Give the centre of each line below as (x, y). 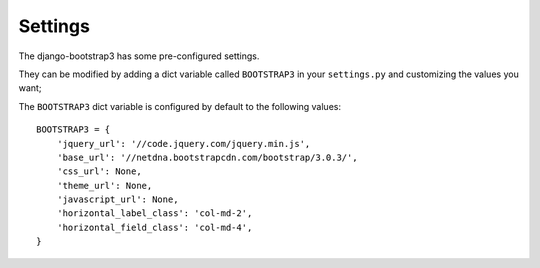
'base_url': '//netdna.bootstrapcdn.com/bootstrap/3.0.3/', (207, 157)
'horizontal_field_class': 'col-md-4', (154, 227)
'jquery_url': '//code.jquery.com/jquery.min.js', (183, 143)
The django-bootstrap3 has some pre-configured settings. (139, 56)
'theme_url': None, (104, 185)
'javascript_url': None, (117, 199)
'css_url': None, (99, 171)
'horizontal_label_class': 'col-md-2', (154, 213)
